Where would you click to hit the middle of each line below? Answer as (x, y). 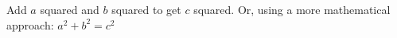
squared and (70, 9)
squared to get (146, 9)
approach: (30, 24)
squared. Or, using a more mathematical (292, 9)
